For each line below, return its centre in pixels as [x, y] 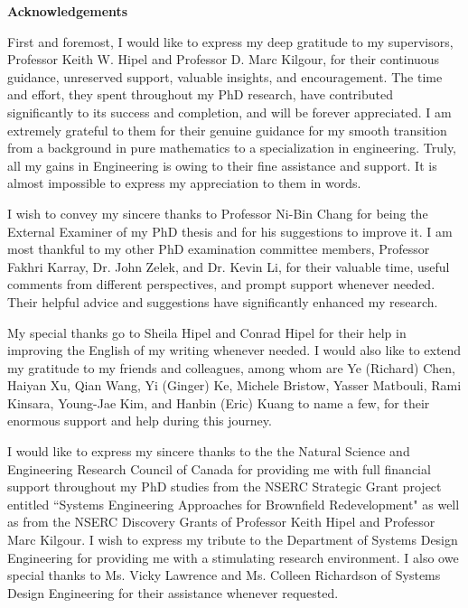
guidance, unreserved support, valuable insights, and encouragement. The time [225, 76]
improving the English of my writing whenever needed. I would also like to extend [234, 350]
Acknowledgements [68, 11]
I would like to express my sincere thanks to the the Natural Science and [209, 451]
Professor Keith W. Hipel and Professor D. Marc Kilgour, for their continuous [224, 59]
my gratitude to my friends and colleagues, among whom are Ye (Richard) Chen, [231, 367]
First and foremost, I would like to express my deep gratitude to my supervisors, [230, 41]
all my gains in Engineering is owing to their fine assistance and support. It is [222, 165]
